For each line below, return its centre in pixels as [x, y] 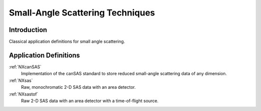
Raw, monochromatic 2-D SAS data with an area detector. [79, 87]
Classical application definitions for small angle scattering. [67, 42]
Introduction [28, 30]
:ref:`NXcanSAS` [25, 67]
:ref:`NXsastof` [24, 94]
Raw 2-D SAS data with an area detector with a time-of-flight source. [90, 101]
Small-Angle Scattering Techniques [82, 13]
